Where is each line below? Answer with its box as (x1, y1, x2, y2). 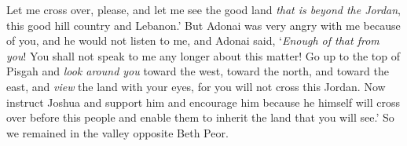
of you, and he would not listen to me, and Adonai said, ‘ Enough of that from (6, 32, 379, 49)
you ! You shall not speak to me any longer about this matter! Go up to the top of (6, 47, 401, 64)
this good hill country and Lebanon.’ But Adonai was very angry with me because (6, 16, 401, 33)
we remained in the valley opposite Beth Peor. (6, 124, 229, 141)
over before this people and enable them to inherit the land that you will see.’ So (6, 109, 394, 126)
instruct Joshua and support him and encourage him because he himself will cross (6, 93, 401, 110)
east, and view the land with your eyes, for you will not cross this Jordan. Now (6, 78, 386, 94)
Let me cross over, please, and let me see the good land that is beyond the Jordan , (6, 2, 401, 17)
